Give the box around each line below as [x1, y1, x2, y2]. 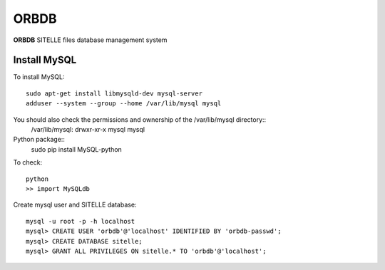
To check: [13, 158, 43, 167]
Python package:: [13, 135, 66, 144]
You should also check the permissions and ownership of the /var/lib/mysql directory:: [13, 115, 267, 124]
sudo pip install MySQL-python [31, 145, 123, 153]
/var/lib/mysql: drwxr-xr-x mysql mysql [31, 125, 145, 134]
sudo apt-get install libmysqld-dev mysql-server [26, 89, 203, 98]
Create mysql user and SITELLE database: [13, 200, 137, 209]
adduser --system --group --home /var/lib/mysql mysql [26, 100, 222, 108]
